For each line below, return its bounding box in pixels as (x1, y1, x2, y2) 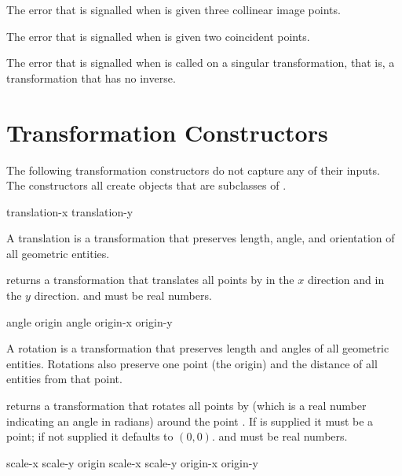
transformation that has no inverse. (6, 69, 176, 86)
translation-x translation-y (6, 203, 133, 220)
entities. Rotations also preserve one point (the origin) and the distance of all (6, 355, 378, 371)
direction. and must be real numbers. (34, 287, 212, 304)
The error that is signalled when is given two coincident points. (6, 28, 310, 44)
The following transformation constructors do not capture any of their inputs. (6, 161, 380, 178)
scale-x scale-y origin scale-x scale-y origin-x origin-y (6, 454, 258, 470)
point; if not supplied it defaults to (6, 428, 174, 445)
